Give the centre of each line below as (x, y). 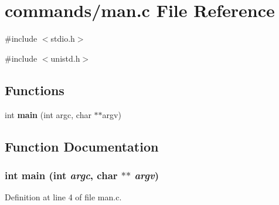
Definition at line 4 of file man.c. (63, 197)
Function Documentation (82, 146)
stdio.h (63, 38)
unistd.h (65, 58)
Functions (35, 90)
